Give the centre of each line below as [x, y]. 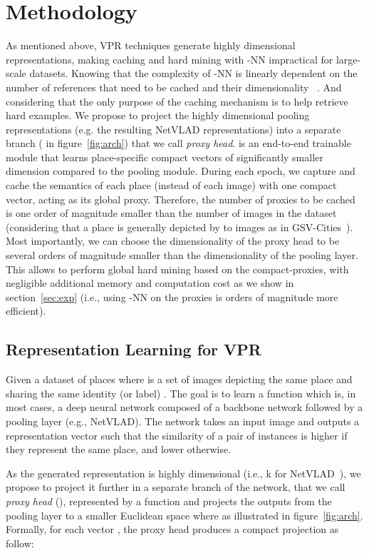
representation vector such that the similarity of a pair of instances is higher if [177, 435]
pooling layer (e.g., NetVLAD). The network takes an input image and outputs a [183, 421]
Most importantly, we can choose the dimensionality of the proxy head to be [173, 241]
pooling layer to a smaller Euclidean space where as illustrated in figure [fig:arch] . [184, 515]
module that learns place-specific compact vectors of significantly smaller [165, 157]
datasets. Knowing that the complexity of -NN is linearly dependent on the [193, 73]
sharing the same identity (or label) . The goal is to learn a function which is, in [181, 393]
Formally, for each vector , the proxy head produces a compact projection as [172, 529]
